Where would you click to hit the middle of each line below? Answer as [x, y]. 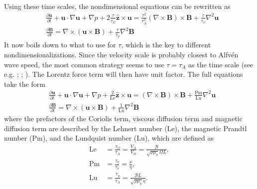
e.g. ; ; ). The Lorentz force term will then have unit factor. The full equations [124, 74]
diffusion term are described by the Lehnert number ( [86, 128]
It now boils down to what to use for [60, 45]
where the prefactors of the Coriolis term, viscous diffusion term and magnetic [123, 118]
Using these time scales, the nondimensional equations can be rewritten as [117, 6]
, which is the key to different [166, 45]
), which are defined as [179, 138]
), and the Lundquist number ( [90, 138]
